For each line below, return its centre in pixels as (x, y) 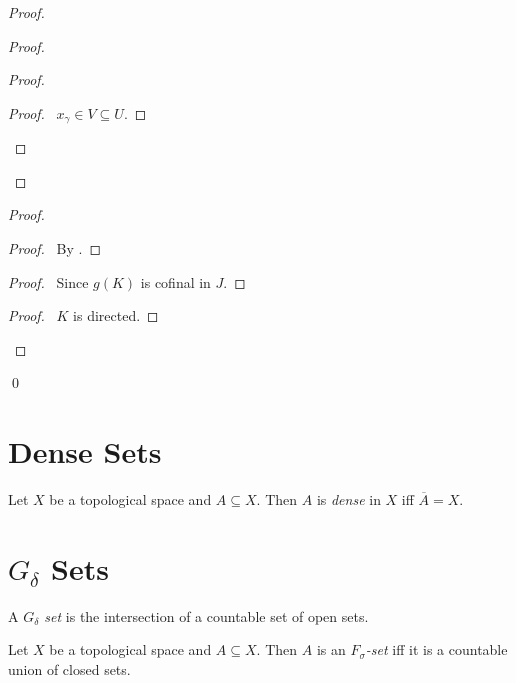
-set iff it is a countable (436, 649)
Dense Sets (85, 451)
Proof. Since (48, 281)
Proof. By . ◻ (55, 248)
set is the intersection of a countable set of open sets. (206, 615)
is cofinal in (175, 281)
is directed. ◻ (116, 315)
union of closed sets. (69, 669)
